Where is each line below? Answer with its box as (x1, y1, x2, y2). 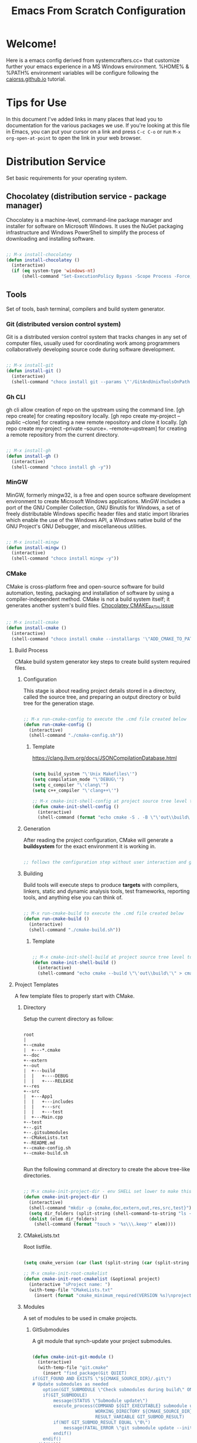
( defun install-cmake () (6, 625, 67, 631)
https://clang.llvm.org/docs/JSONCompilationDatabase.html (32, 754, 177, 762)
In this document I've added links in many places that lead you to (6, 115, 163, 122)
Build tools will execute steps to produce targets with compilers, (23, 882, 179, 889)
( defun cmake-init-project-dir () (23, 1194, 108, 1200)
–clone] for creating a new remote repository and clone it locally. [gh (22, 418, 188, 425)
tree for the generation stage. (23, 699, 95, 707)
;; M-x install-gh (6, 447, 51, 454)
